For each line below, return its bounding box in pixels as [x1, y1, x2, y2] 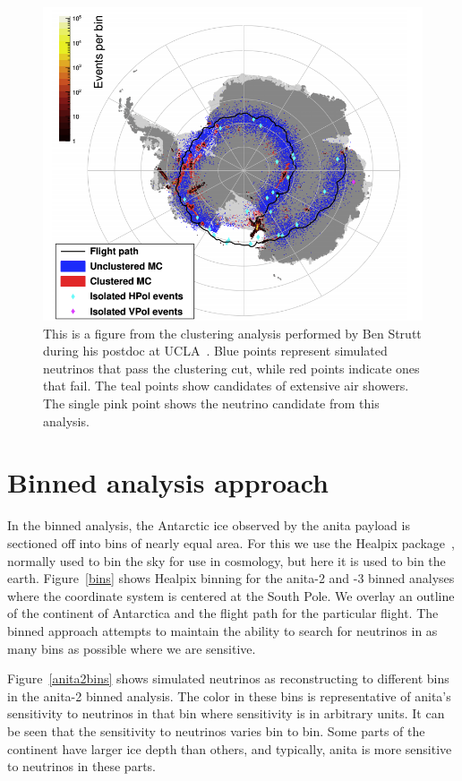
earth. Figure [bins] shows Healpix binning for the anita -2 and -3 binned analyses [7, 569, 455, 588]
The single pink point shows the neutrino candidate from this [43, 394, 380, 413]
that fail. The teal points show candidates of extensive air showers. [43, 376, 409, 395]
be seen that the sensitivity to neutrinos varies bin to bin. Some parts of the [7, 721, 425, 740]
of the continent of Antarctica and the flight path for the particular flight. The [7, 604, 439, 622]
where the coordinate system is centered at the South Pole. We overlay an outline [7, 586, 455, 605]
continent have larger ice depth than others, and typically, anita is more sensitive [7, 739, 452, 758]
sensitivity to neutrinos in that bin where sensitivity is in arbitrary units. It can [7, 704, 445, 723]
